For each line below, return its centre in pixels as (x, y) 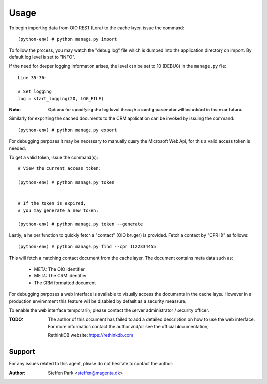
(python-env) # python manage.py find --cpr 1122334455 (87, 247)
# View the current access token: (60, 169)
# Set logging (35, 91)
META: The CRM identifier (60, 276)
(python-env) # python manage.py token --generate (81, 224)
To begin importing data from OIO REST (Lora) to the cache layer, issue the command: (97, 28)
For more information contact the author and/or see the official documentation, (128, 326)
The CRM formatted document (65, 283)
